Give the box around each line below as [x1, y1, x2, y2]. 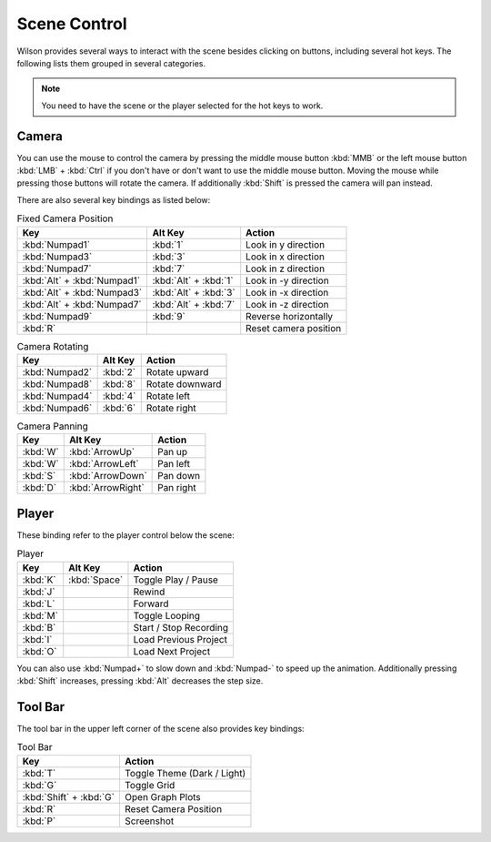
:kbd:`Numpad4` [22, 390, 93, 402]
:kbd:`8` [102, 378, 136, 391]
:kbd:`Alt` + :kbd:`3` [152, 286, 235, 299]
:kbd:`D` [22, 482, 57, 494]
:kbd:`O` [22, 644, 57, 657]
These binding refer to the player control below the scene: [16, 529, 235, 541]
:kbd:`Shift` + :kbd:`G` [22, 790, 115, 803]
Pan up [157, 446, 188, 459]
